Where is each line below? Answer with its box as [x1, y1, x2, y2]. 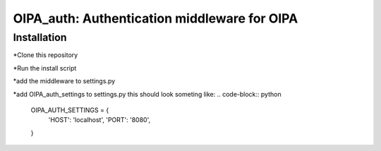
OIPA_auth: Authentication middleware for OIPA [13, 11, 298, 26]
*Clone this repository [13, 51, 78, 59]
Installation [13, 31, 67, 44]
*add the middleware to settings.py [13, 77, 116, 85]
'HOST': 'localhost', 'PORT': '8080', [48, 116, 151, 124]
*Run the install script [13, 64, 77, 72]
